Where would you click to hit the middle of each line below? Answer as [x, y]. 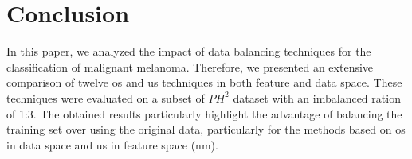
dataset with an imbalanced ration [317, 97]
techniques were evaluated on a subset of [106, 97]
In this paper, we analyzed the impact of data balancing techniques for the [189, 51]
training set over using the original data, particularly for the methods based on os [206, 129]
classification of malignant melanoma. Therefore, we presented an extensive [190, 66]
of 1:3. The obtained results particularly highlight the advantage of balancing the [204, 113]
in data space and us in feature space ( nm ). [112, 144]
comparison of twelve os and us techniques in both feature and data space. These [204, 82]
